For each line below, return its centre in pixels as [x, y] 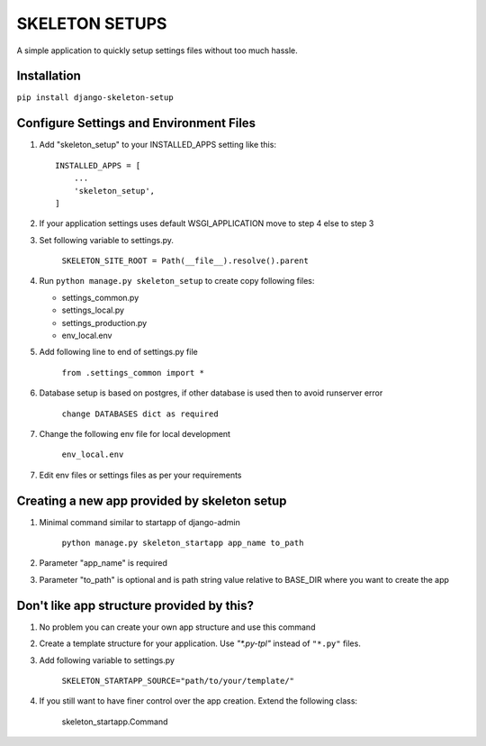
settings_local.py [93, 310]
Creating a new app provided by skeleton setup [152, 500]
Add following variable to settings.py [107, 660]
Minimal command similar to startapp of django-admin [139, 522]
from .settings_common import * [133, 373]
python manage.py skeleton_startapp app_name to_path [183, 543]
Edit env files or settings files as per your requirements [140, 475]
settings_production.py [104, 323]
